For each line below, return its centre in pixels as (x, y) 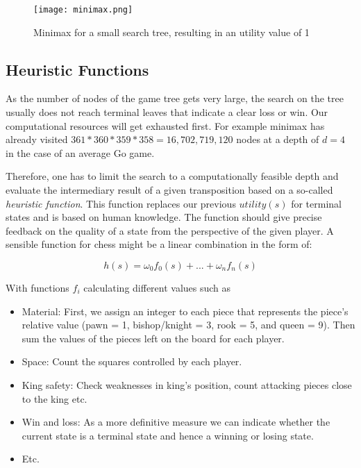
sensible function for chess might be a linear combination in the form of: (159, 244)
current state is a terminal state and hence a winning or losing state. (168, 435)
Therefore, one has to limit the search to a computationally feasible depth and (172, 176)
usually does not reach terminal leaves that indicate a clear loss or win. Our (167, 112)
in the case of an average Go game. (80, 152)
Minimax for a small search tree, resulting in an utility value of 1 (171, 32)
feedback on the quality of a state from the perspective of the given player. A (170, 230)
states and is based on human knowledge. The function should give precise (164, 217)
